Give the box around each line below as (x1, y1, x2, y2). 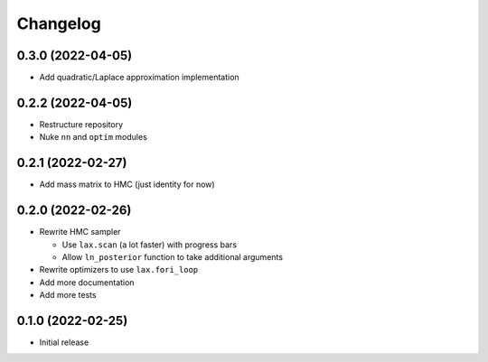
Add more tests (39, 290, 97, 301)
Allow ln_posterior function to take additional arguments (61, 251, 284, 262)
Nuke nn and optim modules (39, 132, 148, 143)
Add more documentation (39, 276, 135, 288)
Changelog (16, 14, 101, 33)
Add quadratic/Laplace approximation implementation (39, 72, 239, 83)
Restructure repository (39, 118, 124, 130)
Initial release (39, 337, 89, 348)
